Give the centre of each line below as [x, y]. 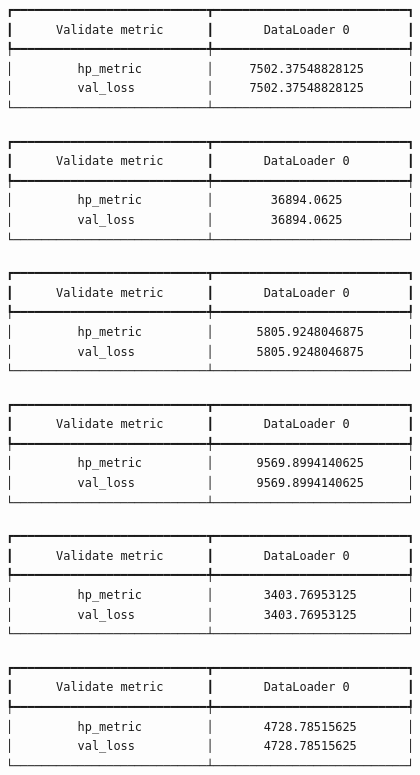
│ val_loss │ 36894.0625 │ [210, 219]
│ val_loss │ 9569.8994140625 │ [210, 483]
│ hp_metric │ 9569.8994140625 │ [210, 463]
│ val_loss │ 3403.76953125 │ [210, 614]
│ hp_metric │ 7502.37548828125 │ [210, 68]
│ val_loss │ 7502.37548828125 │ [210, 88]
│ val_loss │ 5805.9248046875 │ [210, 351]
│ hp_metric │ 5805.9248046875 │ [210, 331]
